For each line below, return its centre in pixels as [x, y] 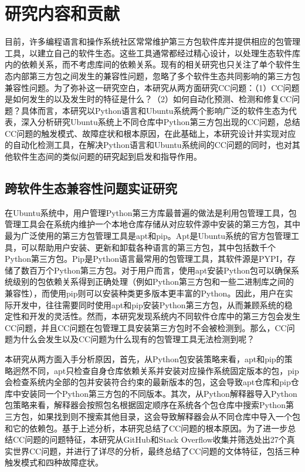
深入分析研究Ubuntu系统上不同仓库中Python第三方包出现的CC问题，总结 [160, 122]
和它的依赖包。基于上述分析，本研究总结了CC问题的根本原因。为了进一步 [146, 428]
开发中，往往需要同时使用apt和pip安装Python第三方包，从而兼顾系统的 [148, 304]
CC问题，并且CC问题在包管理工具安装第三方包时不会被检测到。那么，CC [146, 327]
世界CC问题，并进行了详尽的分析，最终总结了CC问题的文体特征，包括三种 [156, 451]
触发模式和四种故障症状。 [54, 462]
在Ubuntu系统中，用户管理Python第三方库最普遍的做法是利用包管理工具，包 [151, 212]
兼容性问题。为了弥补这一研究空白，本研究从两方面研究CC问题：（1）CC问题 [152, 87]
